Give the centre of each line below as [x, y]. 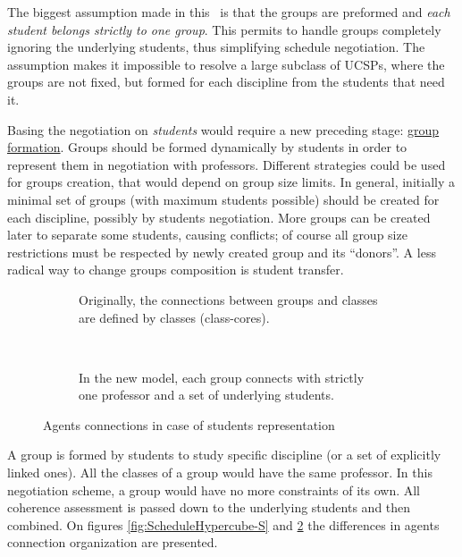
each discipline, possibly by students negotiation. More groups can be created [219, 217]
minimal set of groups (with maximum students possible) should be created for [223, 199]
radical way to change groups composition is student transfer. [176, 270]
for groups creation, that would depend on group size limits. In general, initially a [231, 182]
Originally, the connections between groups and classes [228, 299]
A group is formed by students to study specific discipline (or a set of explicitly [224, 455]
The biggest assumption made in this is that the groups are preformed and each [229, 12]
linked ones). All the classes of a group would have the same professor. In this [220, 473]
